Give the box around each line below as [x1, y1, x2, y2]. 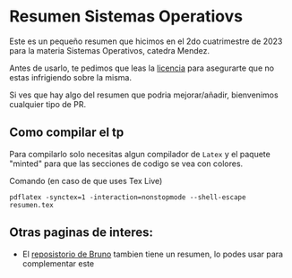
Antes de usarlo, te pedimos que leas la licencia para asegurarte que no [9, 63, 275, 73]
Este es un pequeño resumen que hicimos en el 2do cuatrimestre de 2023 [9, 36, 283, 46]
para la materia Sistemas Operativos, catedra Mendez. [9, 45, 210, 55]
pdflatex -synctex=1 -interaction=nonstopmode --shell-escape [9, 192, 246, 202]
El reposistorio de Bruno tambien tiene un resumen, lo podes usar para [21, 249, 284, 259]
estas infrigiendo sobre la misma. [9, 72, 133, 82]
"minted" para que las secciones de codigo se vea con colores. [9, 158, 244, 169]
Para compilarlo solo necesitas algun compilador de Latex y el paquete [9, 148, 271, 159]
